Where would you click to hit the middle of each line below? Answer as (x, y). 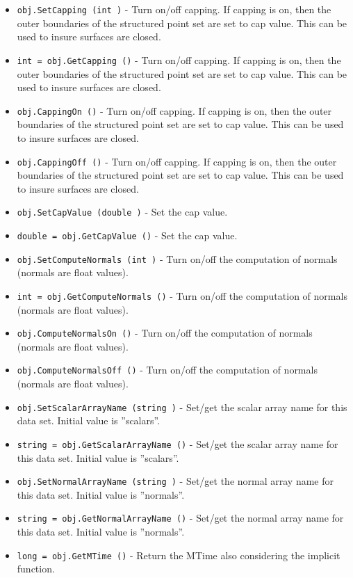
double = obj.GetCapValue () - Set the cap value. (127, 235)
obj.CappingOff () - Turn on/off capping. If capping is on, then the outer (177, 161)
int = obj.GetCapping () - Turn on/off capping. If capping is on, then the (179, 59)
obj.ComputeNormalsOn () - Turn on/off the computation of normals (165, 333)
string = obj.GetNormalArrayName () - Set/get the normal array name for (180, 518)
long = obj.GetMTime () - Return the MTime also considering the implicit (179, 555)
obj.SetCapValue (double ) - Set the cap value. (122, 212)
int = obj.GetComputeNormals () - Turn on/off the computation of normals (182, 295)
